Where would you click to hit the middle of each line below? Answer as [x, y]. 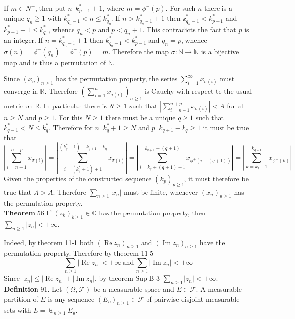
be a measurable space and [133, 289]
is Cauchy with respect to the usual [198, 91]
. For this [69, 118]
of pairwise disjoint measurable [193, 299]
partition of [21, 299]
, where [113, 8]
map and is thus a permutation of [55, 62]
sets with [18, 310]
